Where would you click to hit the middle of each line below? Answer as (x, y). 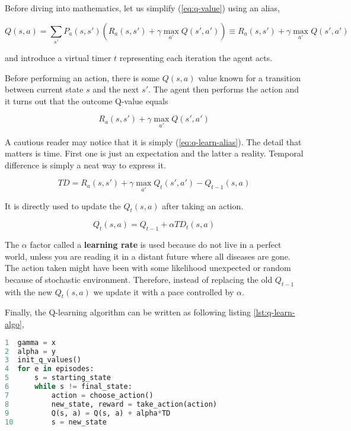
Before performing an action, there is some (82, 77)
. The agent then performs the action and (224, 89)
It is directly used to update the (63, 205)
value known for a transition (249, 77)
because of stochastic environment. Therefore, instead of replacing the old (139, 279)
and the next (116, 89)
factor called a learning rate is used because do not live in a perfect (156, 245)
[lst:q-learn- (274, 312)
